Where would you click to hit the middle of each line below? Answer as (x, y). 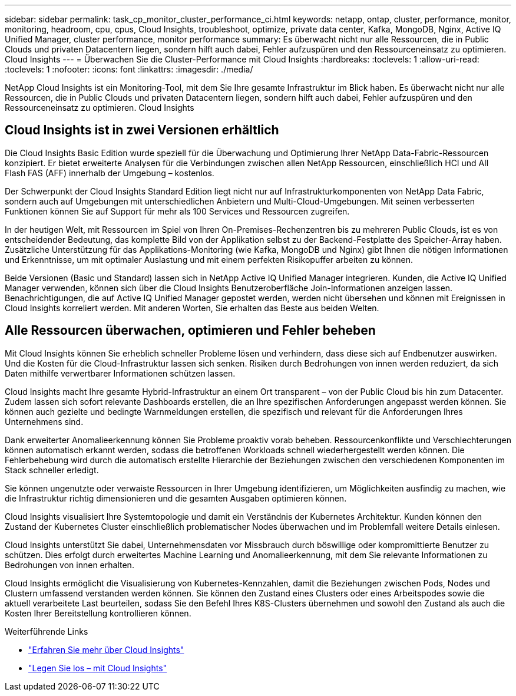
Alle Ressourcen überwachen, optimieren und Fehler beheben (190, 331)
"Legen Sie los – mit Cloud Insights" (98, 668)
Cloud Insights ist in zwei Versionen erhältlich (142, 130)
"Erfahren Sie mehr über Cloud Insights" (106, 649)
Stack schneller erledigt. (52, 470)
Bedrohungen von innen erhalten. (70, 565)
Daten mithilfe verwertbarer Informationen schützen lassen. (120, 373)
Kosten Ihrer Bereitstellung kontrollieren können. (98, 613)
